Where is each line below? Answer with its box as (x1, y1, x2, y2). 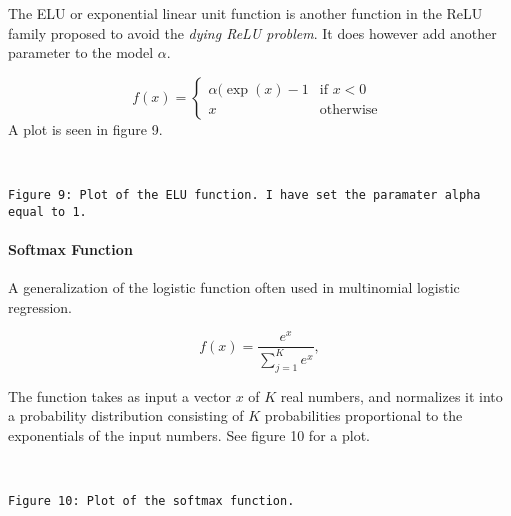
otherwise (319, 102, 378, 117)
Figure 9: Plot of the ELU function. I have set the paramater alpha (8, 187, 481, 202)
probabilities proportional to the (264, 405, 463, 426)
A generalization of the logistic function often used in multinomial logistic (8, 277, 460, 298)
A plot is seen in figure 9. (8, 118, 163, 139)
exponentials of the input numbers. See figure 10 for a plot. (8, 424, 370, 445)
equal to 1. (8, 204, 87, 219)
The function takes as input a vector (8, 385, 232, 406)
